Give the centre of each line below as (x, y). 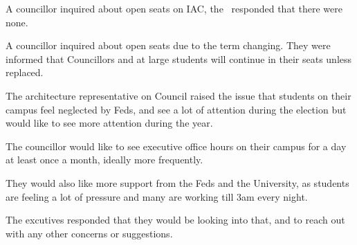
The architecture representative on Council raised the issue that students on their (178, 95)
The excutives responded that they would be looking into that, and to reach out (175, 220)
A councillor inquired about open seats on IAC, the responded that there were (174, 8)
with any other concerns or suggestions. (89, 233)
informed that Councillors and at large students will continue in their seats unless (179, 58)
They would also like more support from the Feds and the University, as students (177, 182)
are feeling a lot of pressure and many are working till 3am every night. (157, 196)
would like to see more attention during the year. (109, 123)
